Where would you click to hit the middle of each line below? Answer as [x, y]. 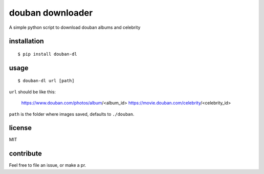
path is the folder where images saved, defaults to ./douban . [72, 114]
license [20, 128]
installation [26, 41]
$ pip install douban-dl [47, 54]
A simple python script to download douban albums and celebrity [75, 27]
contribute [25, 154]
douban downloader [51, 13]
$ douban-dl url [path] [46, 81]
